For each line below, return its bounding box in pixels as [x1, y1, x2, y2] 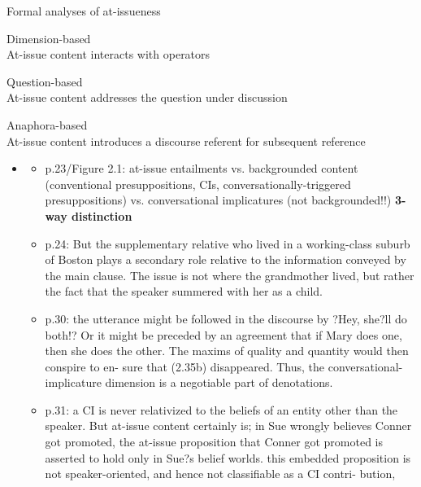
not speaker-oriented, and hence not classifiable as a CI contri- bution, [45, 465, 396, 482]
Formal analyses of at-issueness [7, 2, 161, 19]
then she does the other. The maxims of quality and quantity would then [45, 342, 409, 359]
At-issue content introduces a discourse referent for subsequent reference [7, 132, 366, 149]
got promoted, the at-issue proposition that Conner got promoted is [45, 433, 384, 450]
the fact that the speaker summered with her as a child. [45, 283, 323, 300]
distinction [72, 207, 132, 224]
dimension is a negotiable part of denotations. [105, 374, 333, 391]
